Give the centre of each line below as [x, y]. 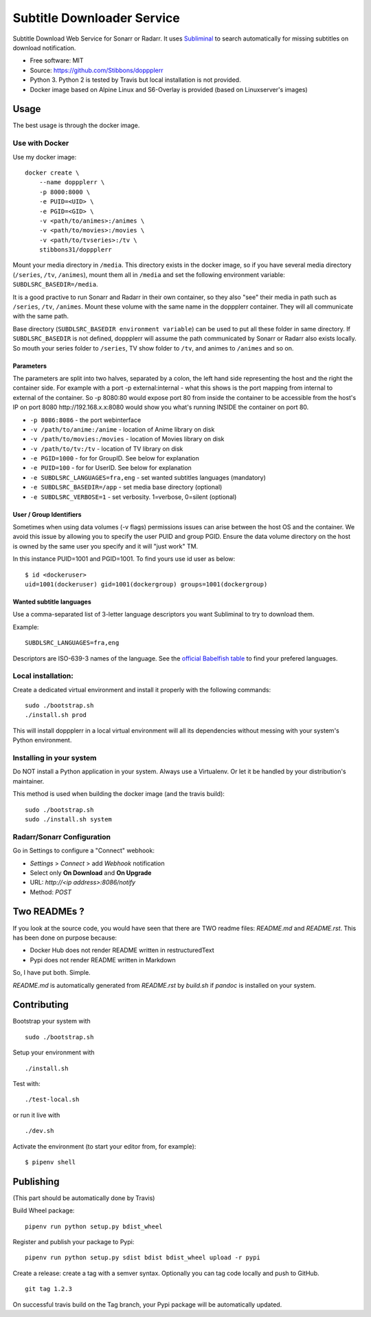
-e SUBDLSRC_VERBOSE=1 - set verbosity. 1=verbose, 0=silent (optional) [133, 497]
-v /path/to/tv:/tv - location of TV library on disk [106, 449]
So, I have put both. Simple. [52, 973]
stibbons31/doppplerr [76, 250]
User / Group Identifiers [47, 514]
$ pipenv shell [50, 1162]
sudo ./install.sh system [69, 819]
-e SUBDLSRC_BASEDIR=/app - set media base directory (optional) [126, 487]
